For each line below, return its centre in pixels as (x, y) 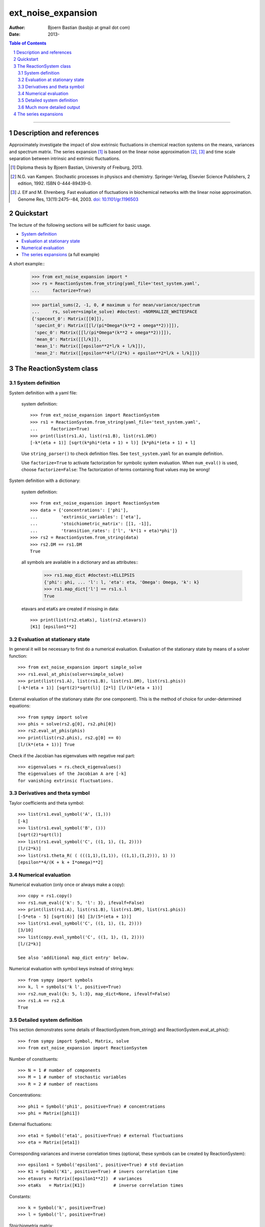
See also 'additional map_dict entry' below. (74, 958)
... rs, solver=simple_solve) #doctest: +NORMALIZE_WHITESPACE (115, 312)
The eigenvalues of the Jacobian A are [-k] (72, 774)
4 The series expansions (38, 114)
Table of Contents (28, 43)
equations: (20, 706)
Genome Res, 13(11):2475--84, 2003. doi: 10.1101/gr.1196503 (78, 199)
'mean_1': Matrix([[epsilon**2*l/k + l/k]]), (90, 346)
